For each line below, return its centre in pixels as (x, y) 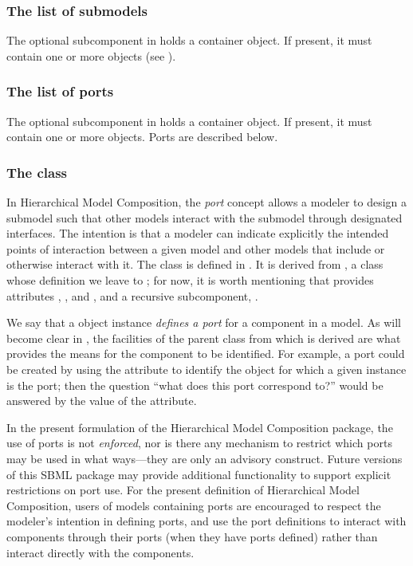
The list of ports (60, 91)
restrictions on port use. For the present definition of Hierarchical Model (183, 490)
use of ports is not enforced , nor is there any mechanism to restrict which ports (199, 443)
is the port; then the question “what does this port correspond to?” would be (195, 385)
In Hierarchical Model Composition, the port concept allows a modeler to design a (207, 202)
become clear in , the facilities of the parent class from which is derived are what (204, 338)
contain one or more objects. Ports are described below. (142, 137)
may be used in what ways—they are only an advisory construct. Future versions (205, 458)
